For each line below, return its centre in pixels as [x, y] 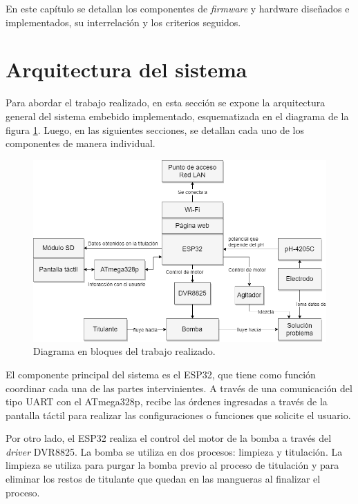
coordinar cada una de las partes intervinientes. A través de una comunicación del [179, 388]
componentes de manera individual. [81, 143]
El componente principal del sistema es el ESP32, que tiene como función [161, 374]
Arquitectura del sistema [126, 69]
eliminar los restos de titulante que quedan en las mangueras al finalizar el [163, 479]
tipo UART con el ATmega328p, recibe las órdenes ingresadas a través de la [167, 401]
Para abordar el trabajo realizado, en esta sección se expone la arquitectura [166, 103]
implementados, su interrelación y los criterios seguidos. [123, 22]
